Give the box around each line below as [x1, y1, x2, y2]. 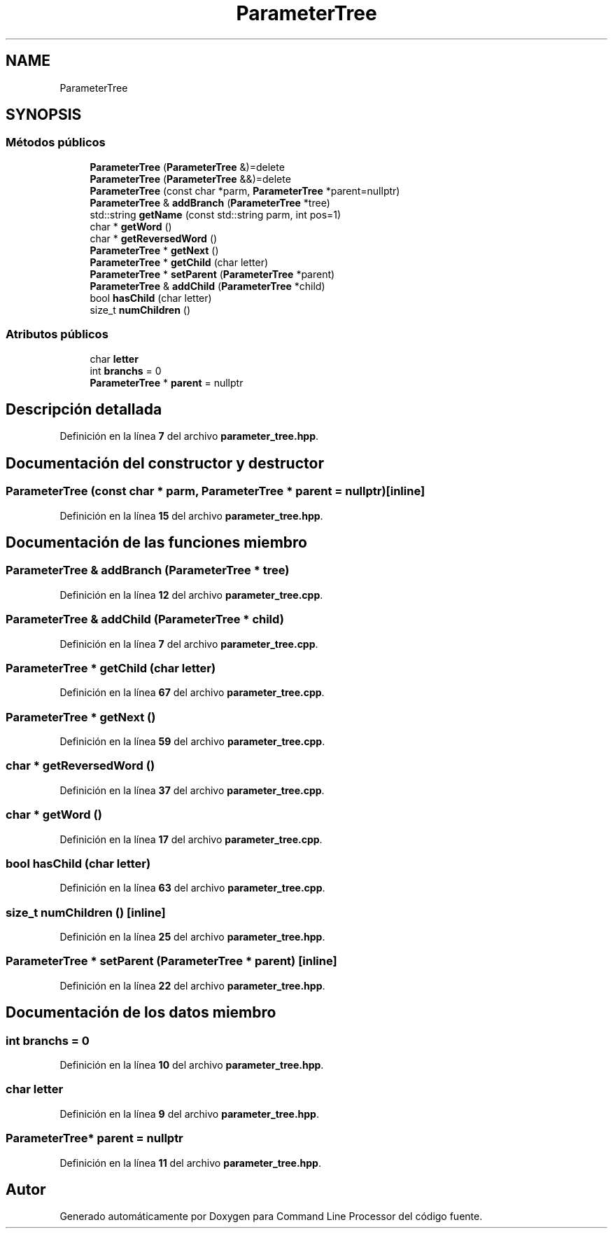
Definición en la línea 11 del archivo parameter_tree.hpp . [59, 1156, 321, 1169]
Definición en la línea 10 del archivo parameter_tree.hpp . [59, 1059, 324, 1072]
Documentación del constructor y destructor [6, 454, 324, 472]
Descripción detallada [6, 400, 162, 418]
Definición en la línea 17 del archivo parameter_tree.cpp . [59, 833, 323, 845]
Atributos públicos [6, 327, 108, 342]
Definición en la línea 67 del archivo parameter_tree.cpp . [59, 686, 325, 699]
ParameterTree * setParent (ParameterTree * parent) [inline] [6, 954, 337, 969]
